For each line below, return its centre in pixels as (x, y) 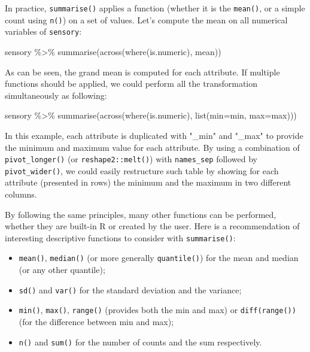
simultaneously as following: (56, 95)
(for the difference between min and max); (96, 322)
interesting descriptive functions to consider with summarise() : (120, 237)
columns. (21, 194)
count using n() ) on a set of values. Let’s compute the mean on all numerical (146, 19)
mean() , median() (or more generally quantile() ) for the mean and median (159, 258)
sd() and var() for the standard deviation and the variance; (130, 289)
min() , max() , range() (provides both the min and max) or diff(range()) (157, 310)
